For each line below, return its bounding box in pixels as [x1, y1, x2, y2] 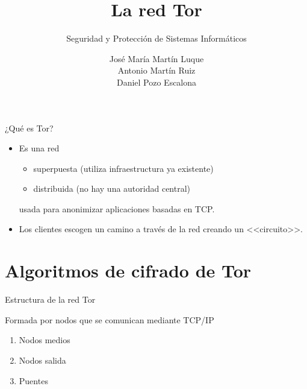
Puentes [19, 374, 48, 387]
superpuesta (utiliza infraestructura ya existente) [33, 162, 214, 174]
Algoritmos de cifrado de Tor [5, 258, 252, 283]
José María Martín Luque [109, 52, 204, 65]
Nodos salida [19, 353, 66, 366]
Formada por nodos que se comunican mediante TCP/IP [5, 313, 214, 326]
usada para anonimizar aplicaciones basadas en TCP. [19, 202, 215, 215]
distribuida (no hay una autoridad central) [33, 182, 191, 195]
